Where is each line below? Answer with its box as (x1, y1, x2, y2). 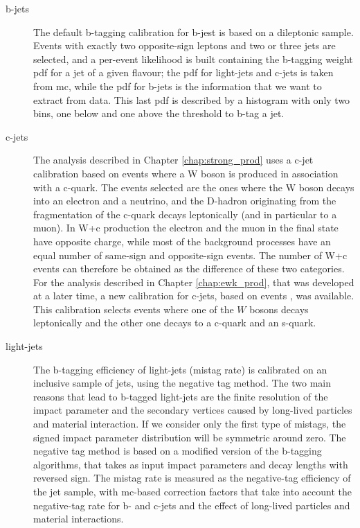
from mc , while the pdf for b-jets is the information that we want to (33, 78, 322, 93)
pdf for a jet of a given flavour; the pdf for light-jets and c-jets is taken (33, 65, 334, 80)
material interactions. (33, 511, 124, 526)
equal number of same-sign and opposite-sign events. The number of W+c (33, 247, 348, 262)
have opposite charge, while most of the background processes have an (33, 234, 331, 248)
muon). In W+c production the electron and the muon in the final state (33, 220, 339, 235)
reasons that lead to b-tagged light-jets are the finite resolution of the (33, 389, 328, 403)
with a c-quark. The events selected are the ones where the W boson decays (33, 179, 354, 194)
